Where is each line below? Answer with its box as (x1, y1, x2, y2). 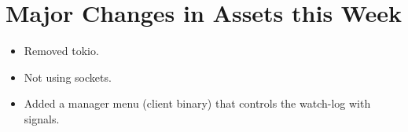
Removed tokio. (24, 42, 99, 59)
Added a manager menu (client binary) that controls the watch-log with (24, 95, 371, 112)
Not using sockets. (24, 68, 112, 85)
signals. (24, 110, 60, 126)
